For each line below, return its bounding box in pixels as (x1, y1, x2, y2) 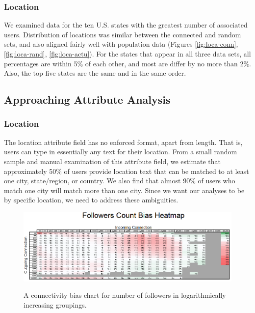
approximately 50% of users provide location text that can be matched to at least (4, 166, 249, 176)
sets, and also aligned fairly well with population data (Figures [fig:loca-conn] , (4, 39, 238, 49)
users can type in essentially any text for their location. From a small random (4, 146, 237, 157)
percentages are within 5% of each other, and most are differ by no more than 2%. (4, 58, 251, 68)
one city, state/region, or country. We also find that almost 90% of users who (4, 175, 235, 186)
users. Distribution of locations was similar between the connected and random (4, 29, 241, 39)
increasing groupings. (24, 299, 87, 310)
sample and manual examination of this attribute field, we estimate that (4, 156, 221, 166)
